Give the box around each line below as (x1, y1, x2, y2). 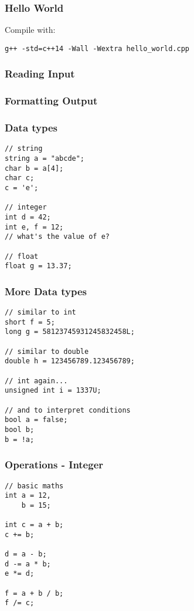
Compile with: (5, 23, 56, 36)
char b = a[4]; (5, 164, 64, 173)
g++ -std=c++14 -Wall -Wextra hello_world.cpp (5, 44, 189, 53)
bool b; (5, 426, 35, 434)
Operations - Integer (5, 457, 104, 472)
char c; (5, 174, 35, 183)
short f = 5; (5, 318, 55, 326)
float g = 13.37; (5, 262, 72, 271)
